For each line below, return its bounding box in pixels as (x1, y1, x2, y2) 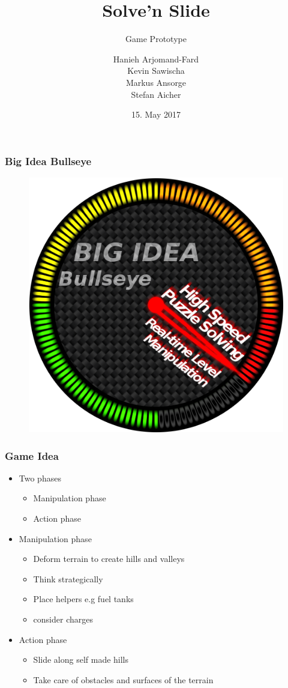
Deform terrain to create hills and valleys (33, 552, 185, 565)
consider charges (33, 612, 93, 625)
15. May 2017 (131, 108, 181, 121)
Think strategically (33, 572, 103, 585)
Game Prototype (125, 32, 187, 45)
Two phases (19, 471, 61, 484)
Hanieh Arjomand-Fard (113, 52, 199, 65)
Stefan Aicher (131, 88, 181, 100)
